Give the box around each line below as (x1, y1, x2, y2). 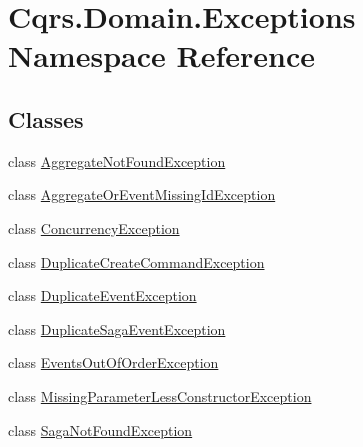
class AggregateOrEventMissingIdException (8, 184, 276, 205)
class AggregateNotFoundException (8, 150, 226, 171)
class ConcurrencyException (8, 217, 180, 238)
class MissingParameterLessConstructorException (8, 385, 312, 406)
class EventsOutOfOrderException (8, 352, 219, 373)
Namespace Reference (8, 35, 315, 76)
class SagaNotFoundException (8, 419, 193, 440)
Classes (8, 103, 84, 134)
